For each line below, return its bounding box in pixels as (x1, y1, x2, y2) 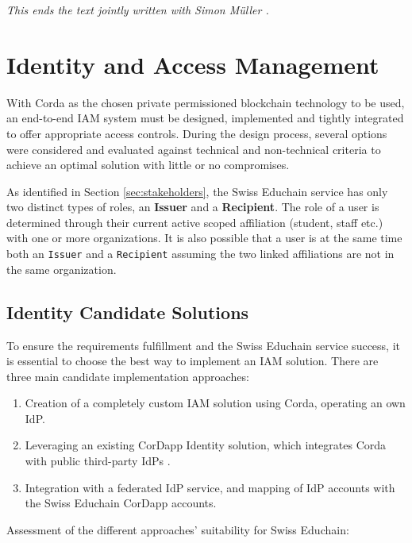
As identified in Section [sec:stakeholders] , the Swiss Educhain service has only (6, 183, 388, 199)
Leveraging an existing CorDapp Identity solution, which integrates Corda (25, 437, 387, 453)
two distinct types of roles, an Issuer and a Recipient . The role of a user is (6, 198, 379, 215)
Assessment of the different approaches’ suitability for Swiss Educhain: (6, 521, 349, 537)
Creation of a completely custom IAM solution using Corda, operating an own (25, 395, 406, 411)
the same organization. (6, 260, 117, 277)
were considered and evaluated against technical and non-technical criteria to (6, 141, 381, 157)
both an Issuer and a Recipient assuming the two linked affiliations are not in (6, 245, 395, 262)
